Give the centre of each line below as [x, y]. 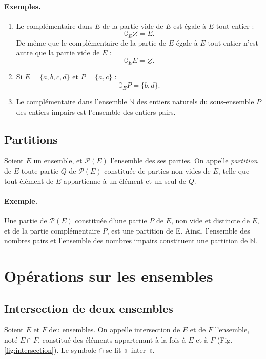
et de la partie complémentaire [52, 230]
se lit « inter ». [130, 350]
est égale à [190, 25]
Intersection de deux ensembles [89, 308]
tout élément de [29, 181]
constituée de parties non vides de [157, 171]
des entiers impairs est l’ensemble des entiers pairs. [96, 111]
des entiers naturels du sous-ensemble [196, 102]
